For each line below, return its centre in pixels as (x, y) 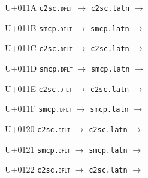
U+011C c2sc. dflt (39, 48)
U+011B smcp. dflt (39, 27)
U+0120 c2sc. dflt (38, 128)
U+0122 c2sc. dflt (38, 169)
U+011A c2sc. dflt (39, 7)
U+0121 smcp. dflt (38, 149)
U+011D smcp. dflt (39, 68)
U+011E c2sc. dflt (38, 88)
